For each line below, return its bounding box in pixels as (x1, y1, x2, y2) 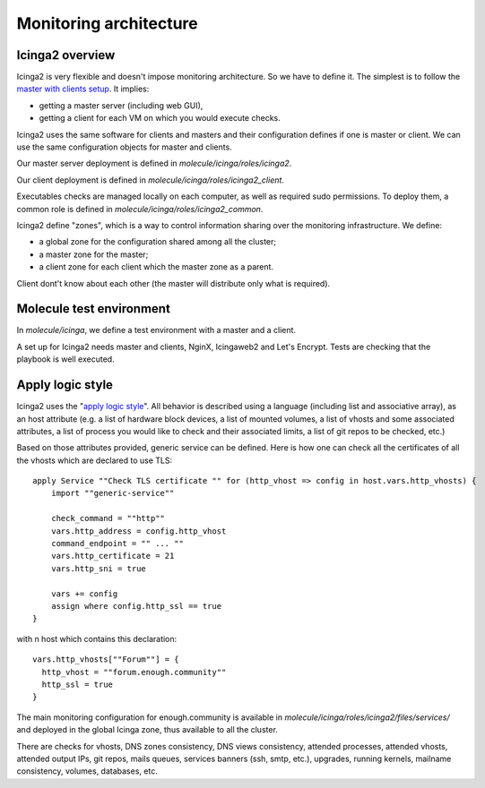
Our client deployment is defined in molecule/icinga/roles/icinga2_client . (16, 175, 284, 185)
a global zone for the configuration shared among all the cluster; (39, 236, 277, 247)
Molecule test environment (16, 301, 170, 317)
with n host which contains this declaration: (16, 633, 178, 644)
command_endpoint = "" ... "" (50, 538, 184, 549)
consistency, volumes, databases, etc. (16, 766, 159, 776)
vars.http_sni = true (50, 563, 147, 573)
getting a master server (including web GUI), (39, 99, 204, 111)
